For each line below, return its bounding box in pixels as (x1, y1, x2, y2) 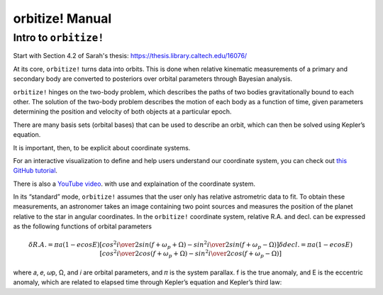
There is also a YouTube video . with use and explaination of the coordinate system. (13, 179, 255, 188)
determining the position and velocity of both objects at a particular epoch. (13, 107, 232, 116)
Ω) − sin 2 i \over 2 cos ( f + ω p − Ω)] (179, 248, 282, 259)
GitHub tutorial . (13, 167, 58, 175)
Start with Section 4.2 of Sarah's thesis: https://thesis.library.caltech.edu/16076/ (13, 52, 248, 60)
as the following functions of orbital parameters (13, 222, 152, 230)
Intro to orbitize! (13, 31, 104, 44)
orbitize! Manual (13, 11, 112, 26)
